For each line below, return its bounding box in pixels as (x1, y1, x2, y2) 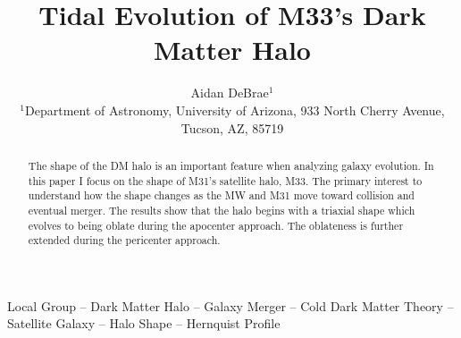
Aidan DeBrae (190, 83, 269, 102)
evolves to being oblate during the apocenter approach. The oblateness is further (28, 217, 404, 232)
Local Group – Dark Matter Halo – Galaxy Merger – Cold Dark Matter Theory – (7, 296, 454, 315)
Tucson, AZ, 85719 (180, 118, 284, 137)
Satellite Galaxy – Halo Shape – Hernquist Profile (7, 314, 281, 333)
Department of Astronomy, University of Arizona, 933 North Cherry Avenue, (25, 100, 445, 119)
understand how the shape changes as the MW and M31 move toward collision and (28, 188, 415, 203)
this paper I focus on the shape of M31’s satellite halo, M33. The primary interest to (28, 173, 423, 188)
